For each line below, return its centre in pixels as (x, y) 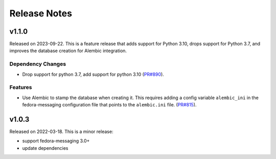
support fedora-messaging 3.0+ (56, 141)
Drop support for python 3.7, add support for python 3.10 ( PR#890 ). (93, 74)
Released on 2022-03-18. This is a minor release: (61, 132)
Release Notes (41, 13)
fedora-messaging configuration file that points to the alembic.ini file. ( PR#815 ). (109, 105)
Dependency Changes (38, 64)
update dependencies (45, 148)
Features (21, 87)
